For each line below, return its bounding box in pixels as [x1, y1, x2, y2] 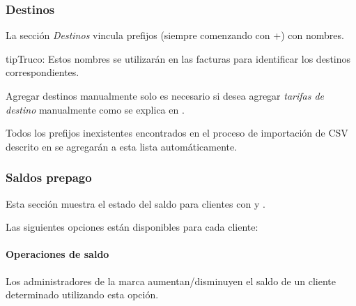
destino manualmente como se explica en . [6, 102, 185, 116]
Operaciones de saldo [6, 247, 109, 261]
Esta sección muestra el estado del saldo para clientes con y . [6, 196, 265, 211]
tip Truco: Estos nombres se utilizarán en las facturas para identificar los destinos [6, 51, 351, 66]
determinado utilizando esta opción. [6, 287, 159, 302]
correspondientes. [6, 65, 79, 79]
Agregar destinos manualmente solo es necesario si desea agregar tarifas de [6, 89, 325, 102]
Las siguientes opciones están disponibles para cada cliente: [6, 220, 258, 234]
